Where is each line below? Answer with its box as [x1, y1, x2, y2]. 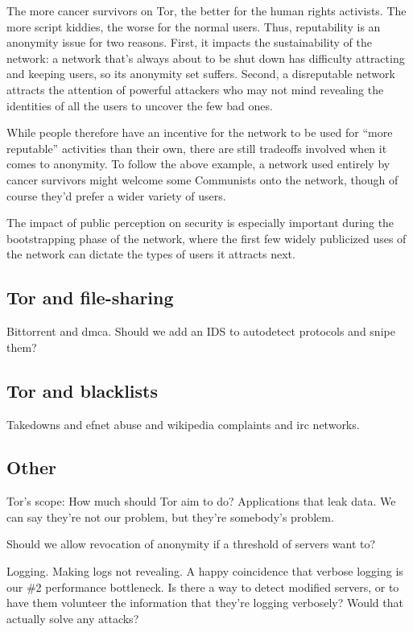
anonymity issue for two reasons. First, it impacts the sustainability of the [6, 34, 372, 51]
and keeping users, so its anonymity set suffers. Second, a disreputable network [6, 65, 395, 82]
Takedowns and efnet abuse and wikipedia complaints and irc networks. [6, 415, 360, 432]
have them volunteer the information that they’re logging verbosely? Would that [6, 594, 403, 611]
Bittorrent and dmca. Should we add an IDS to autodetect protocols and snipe [6, 323, 395, 340]
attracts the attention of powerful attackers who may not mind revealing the [6, 81, 384, 97]
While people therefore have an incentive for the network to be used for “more [6, 124, 393, 141]
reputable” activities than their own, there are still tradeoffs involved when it [6, 139, 387, 156]
